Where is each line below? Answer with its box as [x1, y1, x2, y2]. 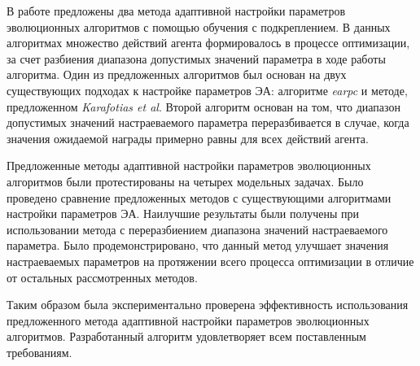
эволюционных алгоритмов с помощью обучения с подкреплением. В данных [7, 18, 391, 35]
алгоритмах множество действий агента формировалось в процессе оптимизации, [7, 34, 410, 51]
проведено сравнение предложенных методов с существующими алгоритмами [7, 189, 392, 206]
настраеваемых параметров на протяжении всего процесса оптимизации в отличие [7, 252, 414, 269]
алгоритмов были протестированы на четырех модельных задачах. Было [7, 172, 364, 190]
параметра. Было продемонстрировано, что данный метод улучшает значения [7, 237, 389, 254]
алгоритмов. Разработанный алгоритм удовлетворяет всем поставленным [7, 328, 366, 345]
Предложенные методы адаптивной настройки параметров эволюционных [7, 157, 371, 174]
